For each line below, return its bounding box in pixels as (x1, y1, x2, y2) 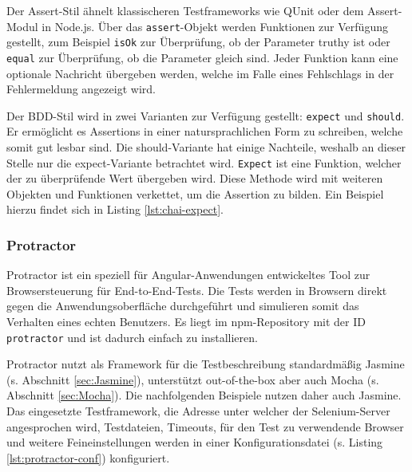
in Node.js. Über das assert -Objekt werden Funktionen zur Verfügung (42, 18, 388, 34)
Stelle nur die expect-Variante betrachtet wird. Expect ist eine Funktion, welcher (6, 154, 402, 171)
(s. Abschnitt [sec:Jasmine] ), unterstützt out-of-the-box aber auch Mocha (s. (6, 371, 379, 387)
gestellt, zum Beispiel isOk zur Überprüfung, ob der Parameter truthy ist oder (6, 33, 390, 50)
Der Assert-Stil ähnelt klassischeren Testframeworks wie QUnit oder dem (6, 2, 364, 18)
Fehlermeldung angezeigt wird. (6, 81, 156, 97)
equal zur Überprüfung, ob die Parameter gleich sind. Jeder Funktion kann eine (6, 49, 398, 65)
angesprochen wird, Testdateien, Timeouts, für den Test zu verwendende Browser (6, 418, 404, 435)
